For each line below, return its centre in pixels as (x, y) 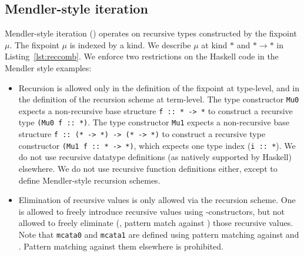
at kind (214, 44)
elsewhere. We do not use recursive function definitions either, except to (148, 169)
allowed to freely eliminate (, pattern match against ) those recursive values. (156, 223)
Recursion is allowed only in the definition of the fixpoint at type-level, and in (159, 87)
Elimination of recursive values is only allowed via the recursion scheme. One (157, 200)
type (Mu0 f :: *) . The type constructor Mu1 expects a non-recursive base (154, 122)
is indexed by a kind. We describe (130, 44)
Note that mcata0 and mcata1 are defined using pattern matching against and (159, 235)
